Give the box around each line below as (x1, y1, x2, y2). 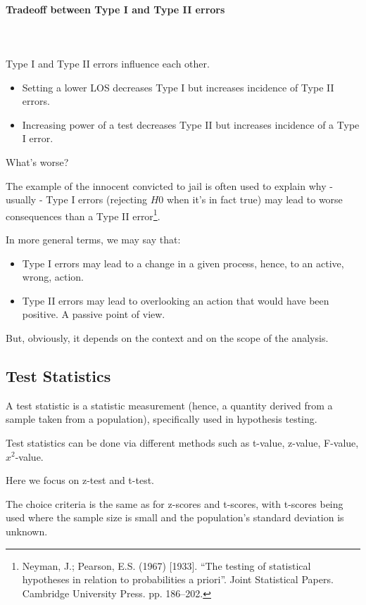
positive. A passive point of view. (22, 307, 165, 321)
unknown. (6, 523, 48, 538)
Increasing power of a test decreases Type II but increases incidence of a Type (22, 117, 360, 132)
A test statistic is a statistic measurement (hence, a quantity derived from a (6, 397, 333, 412)
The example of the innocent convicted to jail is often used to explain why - (6, 178, 333, 193)
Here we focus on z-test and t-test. (6, 473, 154, 488)
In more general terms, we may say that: (6, 231, 181, 246)
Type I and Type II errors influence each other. (6, 56, 210, 70)
